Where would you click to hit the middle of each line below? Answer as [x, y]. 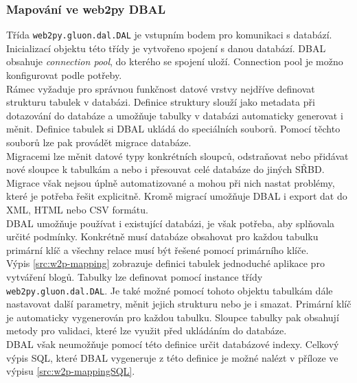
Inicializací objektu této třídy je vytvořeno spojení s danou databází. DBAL [166, 48]
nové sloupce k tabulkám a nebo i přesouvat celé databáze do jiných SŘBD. [165, 169]
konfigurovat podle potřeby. [64, 75]
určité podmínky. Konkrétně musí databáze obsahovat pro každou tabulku [162, 236]
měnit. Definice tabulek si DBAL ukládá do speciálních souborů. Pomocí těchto [173, 129]
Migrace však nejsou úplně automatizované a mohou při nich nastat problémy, [171, 182]
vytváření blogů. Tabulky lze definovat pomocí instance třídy [135, 276]
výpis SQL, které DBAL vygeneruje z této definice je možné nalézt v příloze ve [172, 357]
